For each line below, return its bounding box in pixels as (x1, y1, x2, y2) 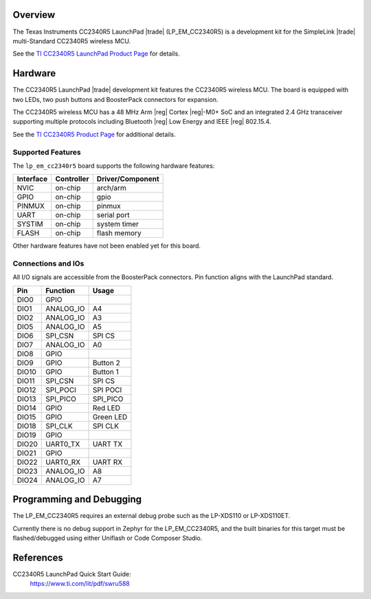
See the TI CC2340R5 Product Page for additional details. (12, 130, 176, 138)
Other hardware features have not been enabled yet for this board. (12, 241, 201, 250)
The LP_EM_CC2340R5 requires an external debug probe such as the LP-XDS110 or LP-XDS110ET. (12, 512, 291, 520)
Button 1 (92, 367, 120, 376)
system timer (96, 219, 139, 229)
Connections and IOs (12, 259, 85, 268)
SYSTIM (16, 219, 44, 229)
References (12, 552, 63, 563)
